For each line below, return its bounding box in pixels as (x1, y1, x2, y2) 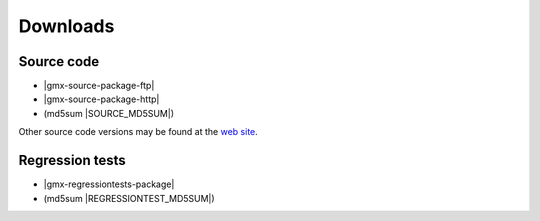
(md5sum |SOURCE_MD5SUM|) (43, 107, 175, 119)
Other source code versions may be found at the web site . (18, 126, 259, 138)
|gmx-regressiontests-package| (43, 178, 175, 190)
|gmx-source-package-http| (43, 93, 160, 105)
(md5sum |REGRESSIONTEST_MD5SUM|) (43, 192, 215, 204)
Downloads (18, 15, 115, 37)
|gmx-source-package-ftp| (43, 80, 155, 92)
